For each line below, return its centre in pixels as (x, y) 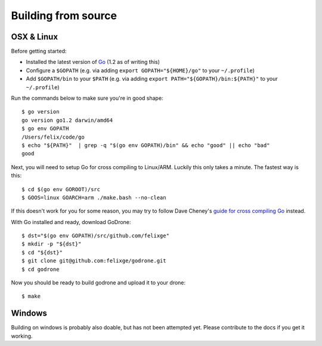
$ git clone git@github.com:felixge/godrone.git (94, 261)
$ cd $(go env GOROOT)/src (61, 189)
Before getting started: (39, 51)
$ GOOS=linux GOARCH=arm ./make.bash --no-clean (94, 198)
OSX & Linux (35, 37)
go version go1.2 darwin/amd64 (67, 120)
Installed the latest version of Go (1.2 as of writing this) (93, 62)
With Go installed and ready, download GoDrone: (71, 222)
